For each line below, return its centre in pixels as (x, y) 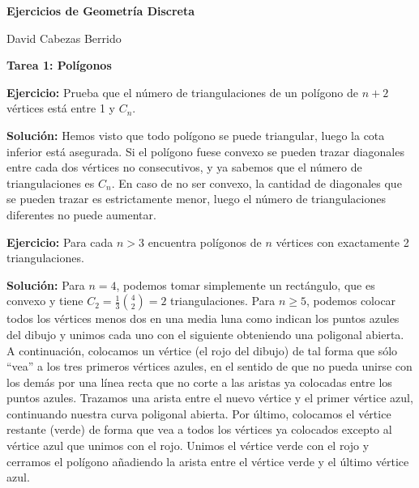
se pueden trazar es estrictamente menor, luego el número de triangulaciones (196, 199)
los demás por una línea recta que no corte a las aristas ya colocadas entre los (199, 382)
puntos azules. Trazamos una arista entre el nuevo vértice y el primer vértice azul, (210, 398)
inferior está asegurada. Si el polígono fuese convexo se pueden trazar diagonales (205, 151)
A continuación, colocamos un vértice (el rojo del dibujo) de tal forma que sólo (202, 350)
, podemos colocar (351, 301)
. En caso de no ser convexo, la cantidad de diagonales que (257, 182)
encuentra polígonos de (205, 242)
